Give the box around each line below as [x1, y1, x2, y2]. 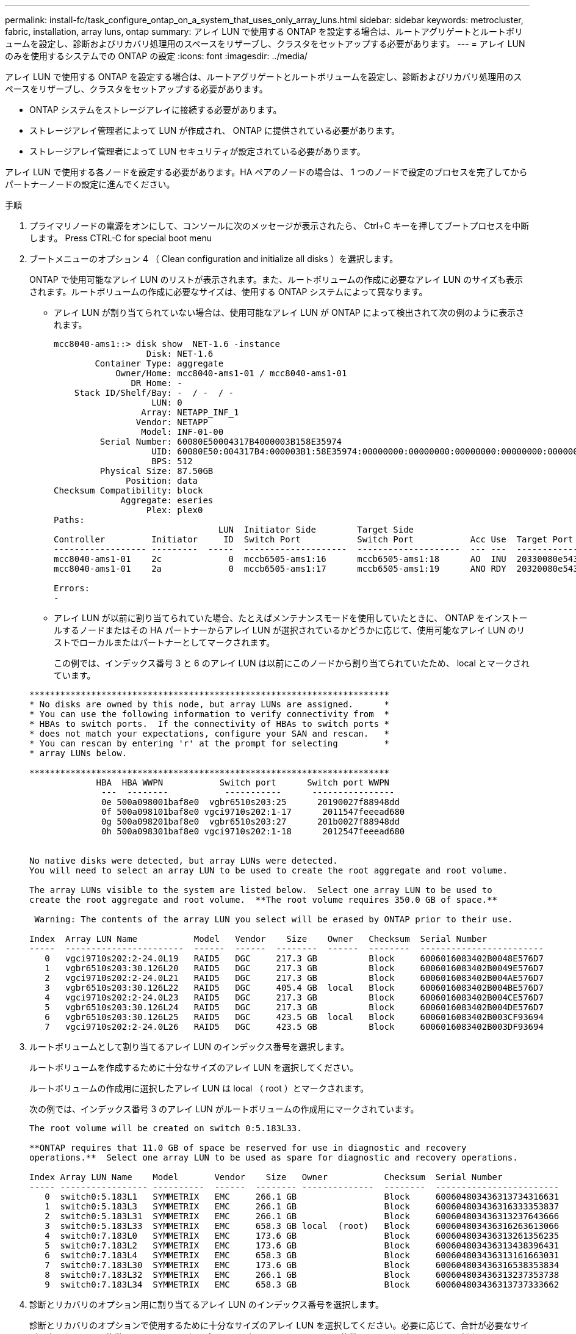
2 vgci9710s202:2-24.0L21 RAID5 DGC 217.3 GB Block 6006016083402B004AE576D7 [45, 973, 544, 983]
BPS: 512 [151, 456, 193, 466]
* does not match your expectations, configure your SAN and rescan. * [29, 729, 390, 738]
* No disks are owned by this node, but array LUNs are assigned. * [29, 699, 390, 709]
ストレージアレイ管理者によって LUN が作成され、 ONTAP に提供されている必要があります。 [29, 125, 400, 136]
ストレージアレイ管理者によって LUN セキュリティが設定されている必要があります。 [29, 146, 365, 156]
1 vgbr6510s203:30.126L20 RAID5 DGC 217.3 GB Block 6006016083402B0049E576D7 [45, 963, 544, 973]
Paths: [54, 515, 85, 525]
